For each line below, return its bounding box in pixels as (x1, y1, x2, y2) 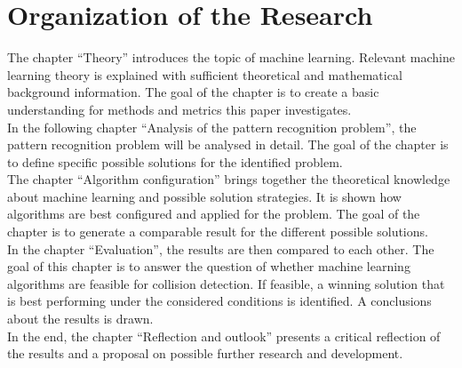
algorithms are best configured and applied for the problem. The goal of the (7, 204, 420, 223)
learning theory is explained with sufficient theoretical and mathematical (7, 65, 402, 84)
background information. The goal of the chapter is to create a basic (7, 83, 379, 101)
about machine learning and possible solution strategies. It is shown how (7, 187, 402, 205)
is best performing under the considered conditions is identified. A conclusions (7, 292, 432, 310)
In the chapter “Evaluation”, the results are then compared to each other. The (7, 239, 434, 258)
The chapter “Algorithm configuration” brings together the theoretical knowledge (7, 170, 450, 188)
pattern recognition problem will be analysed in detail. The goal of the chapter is (7, 135, 449, 154)
